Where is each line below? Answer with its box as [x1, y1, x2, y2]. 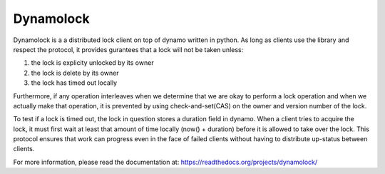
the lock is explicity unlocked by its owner [31, 58, 154, 67]
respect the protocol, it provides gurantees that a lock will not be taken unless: [13, 45, 244, 53]
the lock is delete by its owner [31, 68, 119, 77]
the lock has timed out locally [31, 78, 118, 87]
